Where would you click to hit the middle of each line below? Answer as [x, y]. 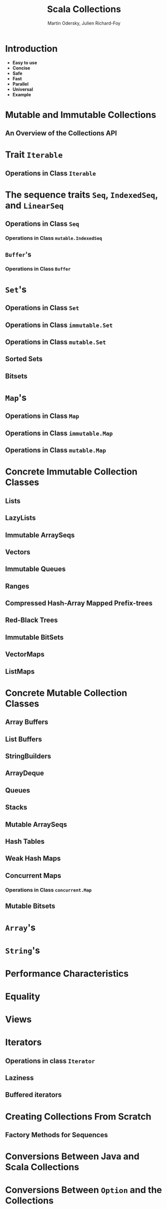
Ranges [17, 586]
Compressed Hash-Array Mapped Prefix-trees [79, 603]
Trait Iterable [34, 155]
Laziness [19, 1078]
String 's [22, 950]
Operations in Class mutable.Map [56, 450]
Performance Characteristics [67, 973]
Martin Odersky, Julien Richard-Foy [84, 23]
